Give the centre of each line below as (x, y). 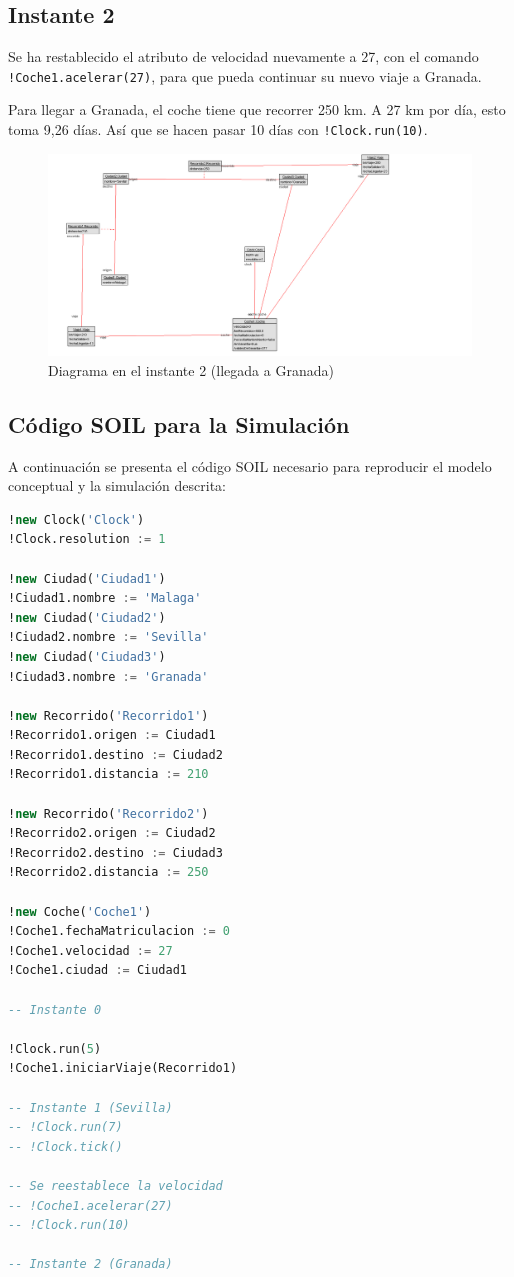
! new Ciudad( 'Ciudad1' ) (87, 578)
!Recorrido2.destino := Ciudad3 (115, 852)
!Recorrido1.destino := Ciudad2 (115, 754)
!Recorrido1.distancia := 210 (108, 774)
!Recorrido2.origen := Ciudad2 (112, 833)
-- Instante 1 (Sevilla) (90, 1107)
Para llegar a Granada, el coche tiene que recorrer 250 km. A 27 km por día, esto (257, 109)
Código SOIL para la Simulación (179, 423)
